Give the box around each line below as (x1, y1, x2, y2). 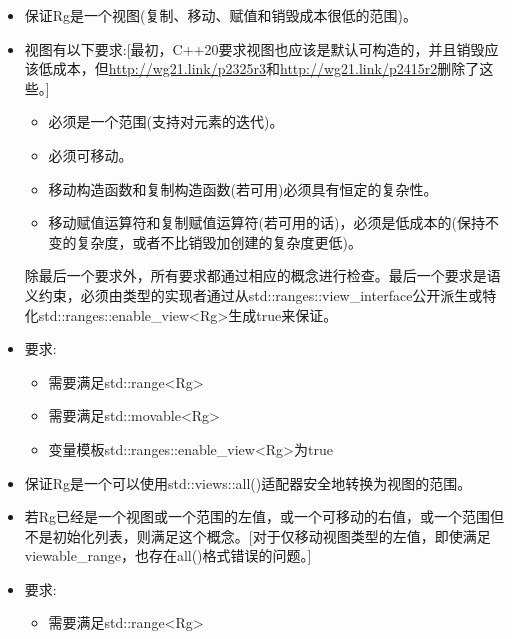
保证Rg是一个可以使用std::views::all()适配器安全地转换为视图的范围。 (24, 472, 472, 493)
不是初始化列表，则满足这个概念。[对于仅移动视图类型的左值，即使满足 (24, 525, 491, 546)
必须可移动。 (48, 144, 133, 165)
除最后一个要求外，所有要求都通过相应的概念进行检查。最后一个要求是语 (24, 265, 501, 286)
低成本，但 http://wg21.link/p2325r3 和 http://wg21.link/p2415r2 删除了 (38, 58, 480, 79)
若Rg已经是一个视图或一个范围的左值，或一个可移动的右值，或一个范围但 (24, 506, 505, 527)
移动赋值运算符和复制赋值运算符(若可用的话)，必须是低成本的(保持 (48, 212, 485, 233)
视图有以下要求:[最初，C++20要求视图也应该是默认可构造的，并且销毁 (24, 38, 485, 59)
